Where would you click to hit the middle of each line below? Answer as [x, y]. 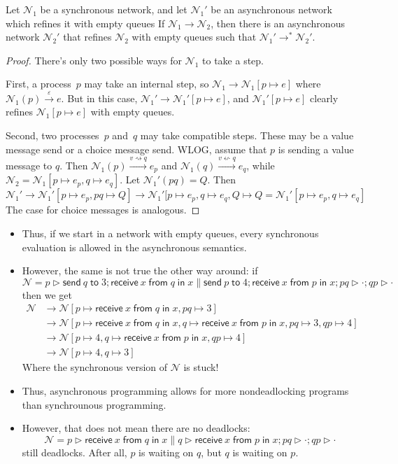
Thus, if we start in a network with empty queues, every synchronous [170, 233]
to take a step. [233, 60]
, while [261, 165]
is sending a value [316, 149]
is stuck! [201, 367]
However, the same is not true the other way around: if [140, 270]
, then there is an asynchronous [278, 23]
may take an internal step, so [147, 84]
